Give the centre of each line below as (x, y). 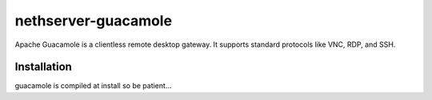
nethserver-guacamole (93, 21)
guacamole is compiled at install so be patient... (93, 86)
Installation (43, 67)
